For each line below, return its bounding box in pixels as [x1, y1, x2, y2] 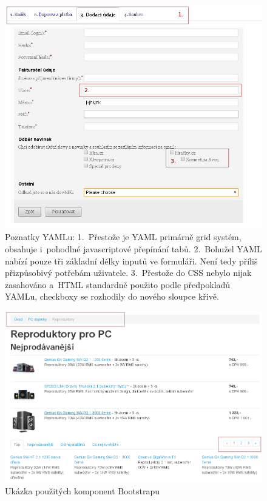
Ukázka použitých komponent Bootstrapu [5, 484, 160, 497]
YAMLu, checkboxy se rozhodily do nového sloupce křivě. [5, 290, 219, 303]
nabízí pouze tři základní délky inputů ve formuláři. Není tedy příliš [5, 254, 258, 267]
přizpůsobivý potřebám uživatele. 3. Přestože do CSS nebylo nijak [5, 266, 252, 279]
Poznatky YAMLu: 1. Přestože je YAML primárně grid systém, [5, 230, 242, 243]
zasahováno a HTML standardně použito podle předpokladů [5, 278, 231, 291]
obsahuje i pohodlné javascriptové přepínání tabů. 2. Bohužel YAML [5, 243, 262, 255]
